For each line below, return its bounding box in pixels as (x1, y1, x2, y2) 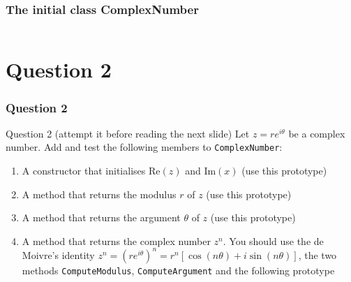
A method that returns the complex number (22, 233, 211, 248)
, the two (298, 247, 337, 262)
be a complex (288, 126, 345, 140)
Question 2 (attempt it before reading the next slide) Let (6, 126, 250, 140)
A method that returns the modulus (22, 186, 177, 201)
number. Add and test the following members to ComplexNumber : (6, 140, 283, 154)
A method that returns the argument (22, 210, 181, 225)
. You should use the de (223, 233, 324, 248)
